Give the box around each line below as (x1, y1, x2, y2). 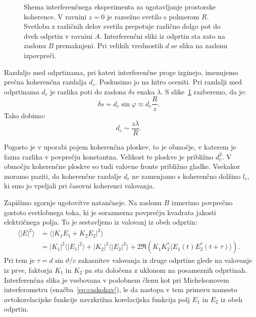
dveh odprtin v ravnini (24, 30, 93, 41)
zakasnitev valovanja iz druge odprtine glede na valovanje (78, 255, 253, 265)
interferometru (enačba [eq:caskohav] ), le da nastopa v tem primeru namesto (4, 284, 238, 295)
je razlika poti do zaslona (50, 86, 126, 96)
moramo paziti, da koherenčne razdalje (4, 170, 121, 181)
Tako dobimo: (4, 110, 46, 121)
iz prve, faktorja (4, 264, 52, 275)
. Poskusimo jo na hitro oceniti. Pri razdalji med (95, 77, 242, 87)
